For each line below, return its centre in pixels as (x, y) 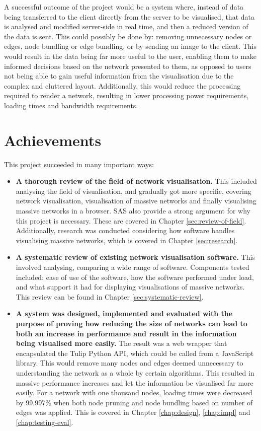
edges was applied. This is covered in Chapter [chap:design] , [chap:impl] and (133, 412)
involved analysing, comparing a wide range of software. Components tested (133, 267)
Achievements (53, 140)
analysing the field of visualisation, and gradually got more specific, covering (134, 191)
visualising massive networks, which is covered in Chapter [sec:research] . (127, 240)
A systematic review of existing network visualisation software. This (135, 257)
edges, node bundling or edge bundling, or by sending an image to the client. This (130, 46)
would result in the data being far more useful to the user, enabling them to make (130, 56)
